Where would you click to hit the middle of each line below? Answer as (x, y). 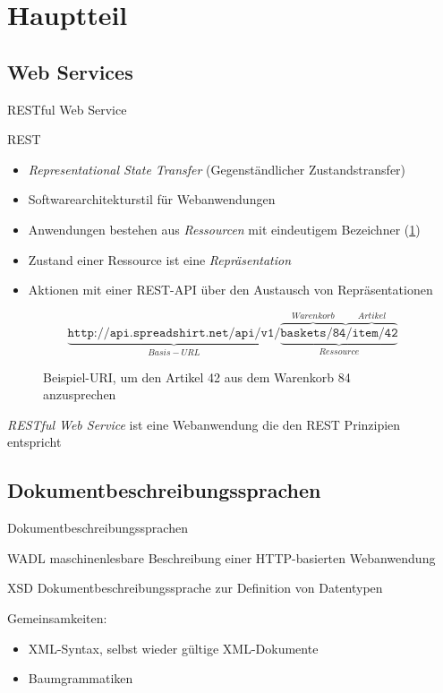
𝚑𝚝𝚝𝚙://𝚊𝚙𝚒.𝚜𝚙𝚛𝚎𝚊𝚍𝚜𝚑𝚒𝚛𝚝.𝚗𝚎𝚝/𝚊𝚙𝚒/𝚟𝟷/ (174, 334)
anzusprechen (80, 394)
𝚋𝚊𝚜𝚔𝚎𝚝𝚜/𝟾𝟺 (313, 334)
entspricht (34, 442)
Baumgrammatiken (81, 678)
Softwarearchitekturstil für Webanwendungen (152, 199)
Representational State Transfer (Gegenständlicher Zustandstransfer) (217, 169)
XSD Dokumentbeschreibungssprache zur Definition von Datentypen (195, 588)
